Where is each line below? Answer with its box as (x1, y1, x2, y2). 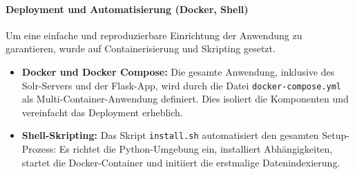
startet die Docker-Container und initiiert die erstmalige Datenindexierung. (21, 155, 340, 169)
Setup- (322, 128, 349, 142)
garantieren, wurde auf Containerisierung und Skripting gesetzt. (6, 41, 276, 56)
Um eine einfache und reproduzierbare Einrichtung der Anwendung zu (6, 28, 303, 42)
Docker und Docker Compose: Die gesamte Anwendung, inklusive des (21, 64, 335, 78)
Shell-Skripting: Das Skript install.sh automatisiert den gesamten (21, 128, 319, 142)
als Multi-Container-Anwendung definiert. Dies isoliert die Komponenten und (21, 91, 349, 106)
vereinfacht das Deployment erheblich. (21, 105, 183, 119)
